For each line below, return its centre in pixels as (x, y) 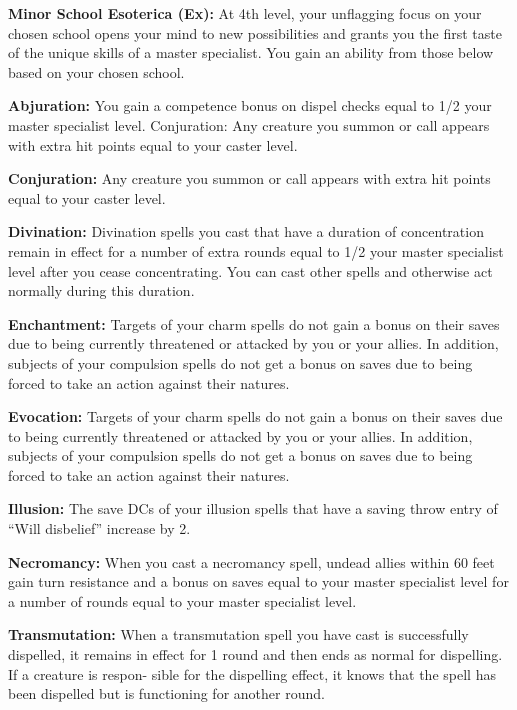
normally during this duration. (101, 290)
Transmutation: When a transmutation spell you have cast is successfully (238, 634)
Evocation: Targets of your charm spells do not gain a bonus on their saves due (255, 416)
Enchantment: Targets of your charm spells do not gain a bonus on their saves (254, 323)
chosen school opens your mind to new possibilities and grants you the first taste (255, 32)
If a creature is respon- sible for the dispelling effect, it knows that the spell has (252, 673)
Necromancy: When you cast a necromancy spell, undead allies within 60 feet (251, 561)
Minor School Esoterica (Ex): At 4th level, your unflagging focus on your (245, 13)
